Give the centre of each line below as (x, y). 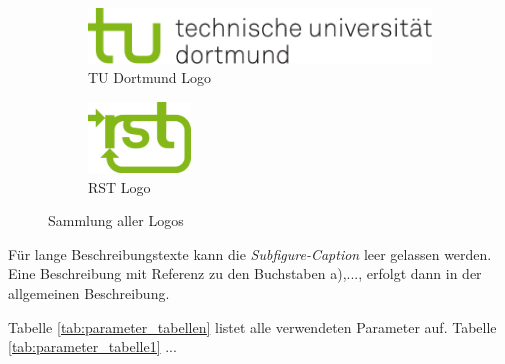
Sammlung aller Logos (116, 220)
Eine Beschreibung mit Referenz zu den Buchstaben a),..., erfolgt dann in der (245, 273)
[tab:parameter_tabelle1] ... (92, 346)
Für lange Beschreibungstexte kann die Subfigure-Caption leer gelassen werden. (250, 253)
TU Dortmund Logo (149, 77)
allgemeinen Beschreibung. (89, 293)
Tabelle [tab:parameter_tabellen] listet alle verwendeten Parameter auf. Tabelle (252, 326)
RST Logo (119, 186)
